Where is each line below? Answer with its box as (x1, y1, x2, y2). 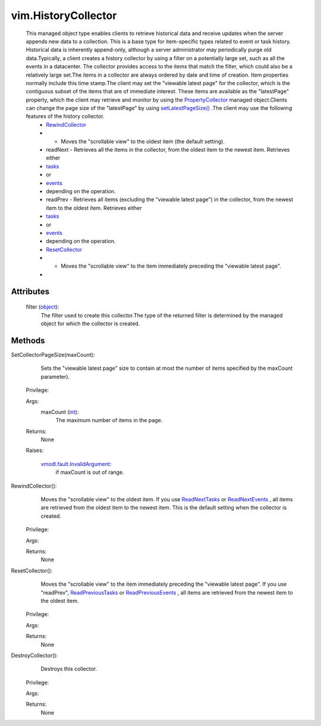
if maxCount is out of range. (55, 469, 124, 476)
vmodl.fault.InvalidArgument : (40, 460, 112, 467)
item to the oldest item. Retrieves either (46, 204, 142, 211)
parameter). (40, 373, 70, 380)
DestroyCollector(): (11, 652, 58, 659)
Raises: (26, 447, 44, 454)
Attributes (11, 286, 50, 297)
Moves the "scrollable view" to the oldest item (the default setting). (61, 137, 225, 145)
